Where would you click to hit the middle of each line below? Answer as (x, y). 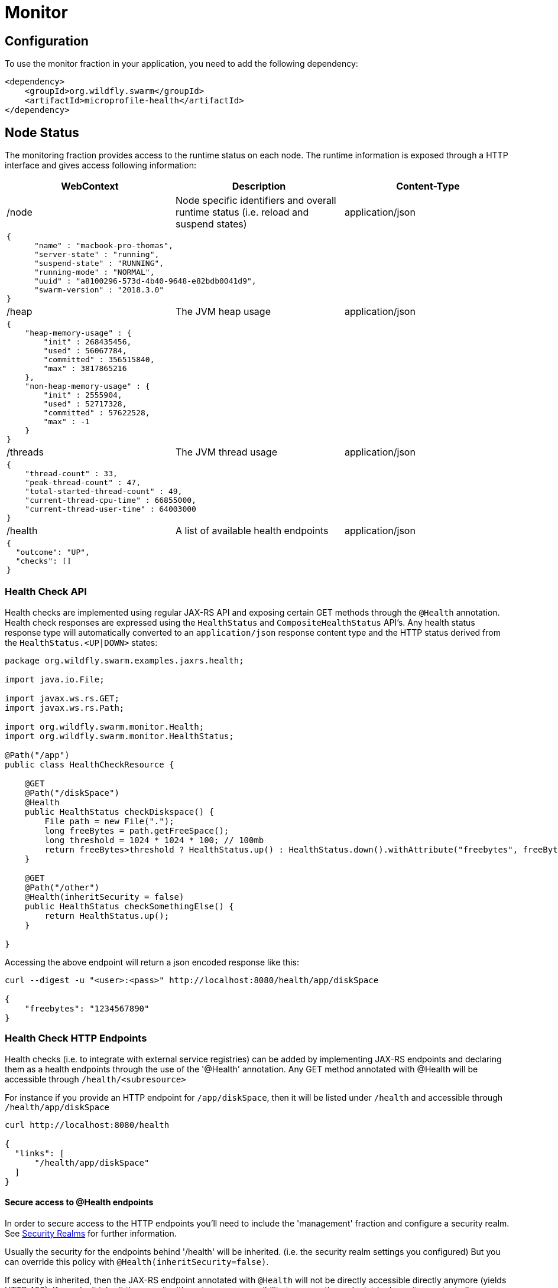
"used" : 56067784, (85, 351)
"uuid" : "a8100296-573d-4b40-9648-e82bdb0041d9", (145, 281)
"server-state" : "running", (97, 255)
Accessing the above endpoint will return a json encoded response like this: (152, 962)
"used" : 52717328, (85, 404)
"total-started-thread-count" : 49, (104, 492)
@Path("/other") (62, 887)
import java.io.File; (55, 679)
